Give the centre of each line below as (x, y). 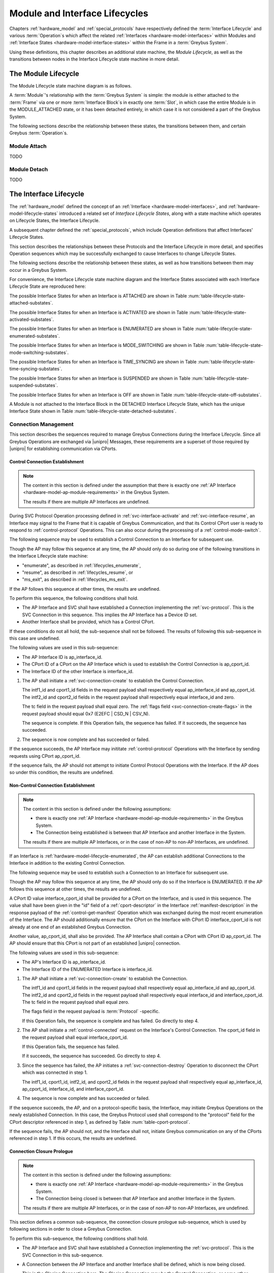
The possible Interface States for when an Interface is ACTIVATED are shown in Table (99, 312)
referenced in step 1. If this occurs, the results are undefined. (73, 1139)
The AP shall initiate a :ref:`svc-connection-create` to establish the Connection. (105, 978)
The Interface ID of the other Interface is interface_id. (78, 671)
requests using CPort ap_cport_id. (45, 756)
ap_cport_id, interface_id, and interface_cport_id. (73, 1089)
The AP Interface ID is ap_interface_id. (62, 657)
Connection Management (41, 424)
